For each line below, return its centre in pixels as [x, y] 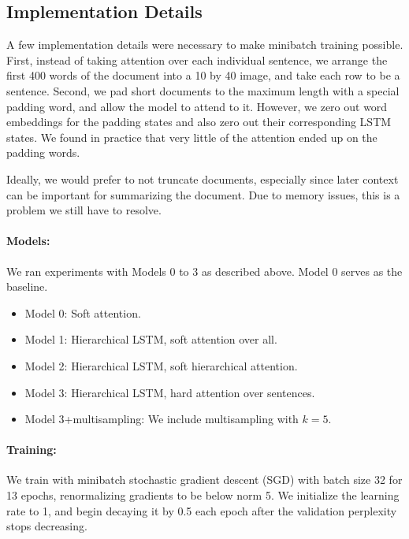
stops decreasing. [47, 526]
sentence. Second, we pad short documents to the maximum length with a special [203, 90]
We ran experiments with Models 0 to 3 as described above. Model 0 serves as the [204, 271]
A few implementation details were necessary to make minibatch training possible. [205, 45]
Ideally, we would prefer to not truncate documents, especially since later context [203, 178]
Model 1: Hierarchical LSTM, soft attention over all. [151, 339]
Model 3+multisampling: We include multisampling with [162, 419]
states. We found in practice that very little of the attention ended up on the [192, 137]
